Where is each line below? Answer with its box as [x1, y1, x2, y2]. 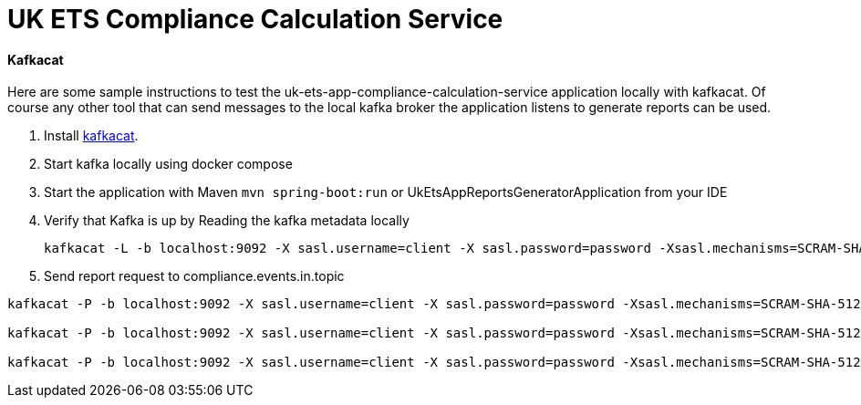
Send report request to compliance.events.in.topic [44, 268, 345, 285]
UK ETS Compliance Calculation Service [7, 4, 503, 35]
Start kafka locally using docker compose [44, 156, 293, 172]
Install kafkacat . [44, 128, 139, 144]
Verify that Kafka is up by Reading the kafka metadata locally [44, 213, 410, 229]
